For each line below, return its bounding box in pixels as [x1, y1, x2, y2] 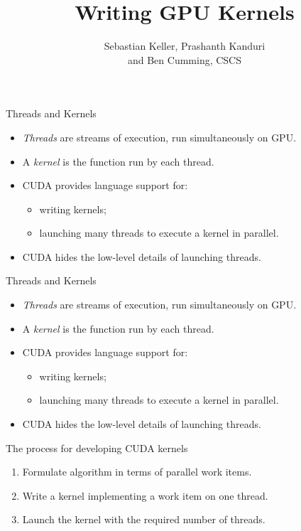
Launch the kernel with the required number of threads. [22, 512, 266, 527]
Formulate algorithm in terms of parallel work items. [22, 464, 252, 479]
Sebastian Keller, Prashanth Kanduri [104, 38, 266, 53]
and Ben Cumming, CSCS [127, 52, 242, 67]
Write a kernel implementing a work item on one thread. [22, 488, 268, 503]
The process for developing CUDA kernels [6, 440, 188, 455]
